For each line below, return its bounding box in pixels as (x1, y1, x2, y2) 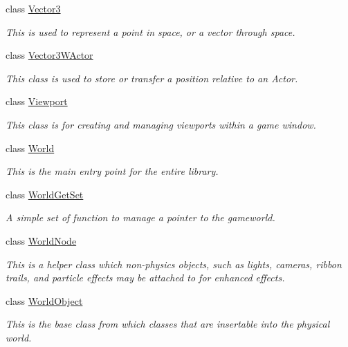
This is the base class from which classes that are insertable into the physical (6, 317, 330, 331)
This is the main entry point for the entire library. (6, 164, 219, 178)
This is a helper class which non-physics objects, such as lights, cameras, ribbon (6, 256, 342, 271)
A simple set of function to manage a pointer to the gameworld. (6, 210, 275, 225)
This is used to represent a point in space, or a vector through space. (6, 24, 295, 39)
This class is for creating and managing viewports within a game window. (6, 117, 316, 131)
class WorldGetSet (6, 187, 84, 201)
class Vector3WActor (6, 48, 93, 62)
